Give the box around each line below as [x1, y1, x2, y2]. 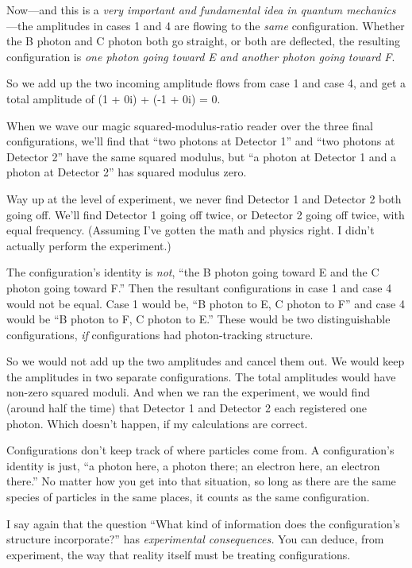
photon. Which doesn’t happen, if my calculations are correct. [6, 415, 308, 431]
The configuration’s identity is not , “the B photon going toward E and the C [6, 264, 379, 280]
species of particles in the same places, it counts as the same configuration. [6, 489, 370, 505]
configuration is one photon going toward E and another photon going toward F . [6, 48, 395, 64]
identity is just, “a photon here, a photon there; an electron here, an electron [6, 457, 380, 473]
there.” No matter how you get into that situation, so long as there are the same [6, 473, 396, 489]
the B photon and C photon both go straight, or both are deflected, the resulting [6, 33, 400, 49]
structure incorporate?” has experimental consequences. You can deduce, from [6, 531, 384, 547]
